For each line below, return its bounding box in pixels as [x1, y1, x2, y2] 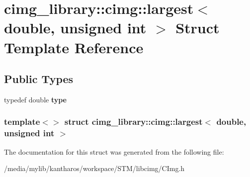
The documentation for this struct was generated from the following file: [4, 146, 224, 157]
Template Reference [4, 37, 144, 57]
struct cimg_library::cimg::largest [64, 115, 203, 128]
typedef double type [4, 94, 67, 104]
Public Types [4, 71, 74, 87]
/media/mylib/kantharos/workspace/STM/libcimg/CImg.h [4, 163, 185, 174]
